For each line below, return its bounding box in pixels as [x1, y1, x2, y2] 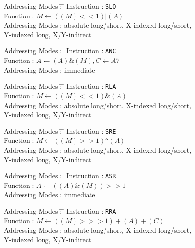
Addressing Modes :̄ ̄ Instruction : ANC [4, 46, 116, 56]
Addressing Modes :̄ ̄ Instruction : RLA [4, 81, 116, 91]
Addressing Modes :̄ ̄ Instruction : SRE [4, 125, 116, 136]
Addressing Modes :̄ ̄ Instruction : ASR [4, 170, 116, 181]
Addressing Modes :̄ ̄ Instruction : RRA [4, 206, 116, 216]
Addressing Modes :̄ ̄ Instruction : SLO [4, 1, 116, 11]
